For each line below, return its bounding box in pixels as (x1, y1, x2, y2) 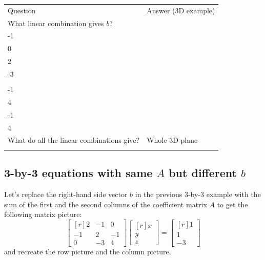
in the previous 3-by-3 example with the (135, 188, 261, 199)
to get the (217, 199, 248, 209)
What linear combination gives (8, 17, 104, 28)
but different (169, 165, 237, 181)
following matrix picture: (4, 209, 82, 220)
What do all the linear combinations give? (8, 135, 140, 145)
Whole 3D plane (147, 135, 198, 145)
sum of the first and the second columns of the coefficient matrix (4, 199, 207, 209)
